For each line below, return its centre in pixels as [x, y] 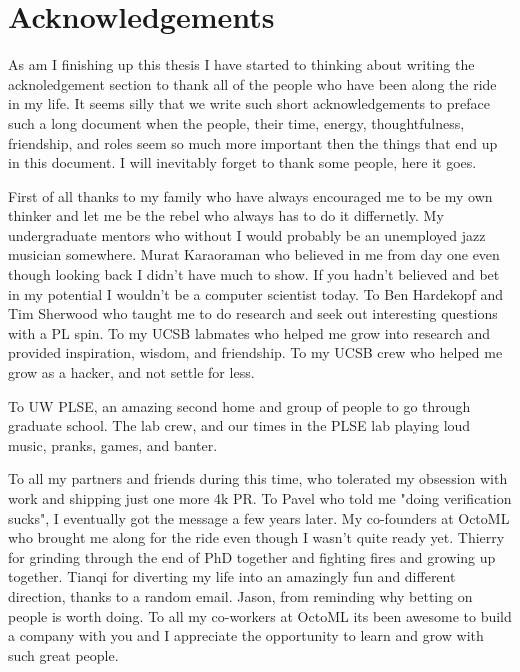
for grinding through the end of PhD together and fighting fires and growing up [252, 556]
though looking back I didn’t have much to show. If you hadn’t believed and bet [254, 274]
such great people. [63, 654]
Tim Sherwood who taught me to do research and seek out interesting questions [253, 313]
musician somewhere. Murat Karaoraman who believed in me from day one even [254, 254]
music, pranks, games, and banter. [113, 444]
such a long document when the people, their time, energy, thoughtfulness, [236, 122]
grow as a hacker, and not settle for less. [131, 372]
